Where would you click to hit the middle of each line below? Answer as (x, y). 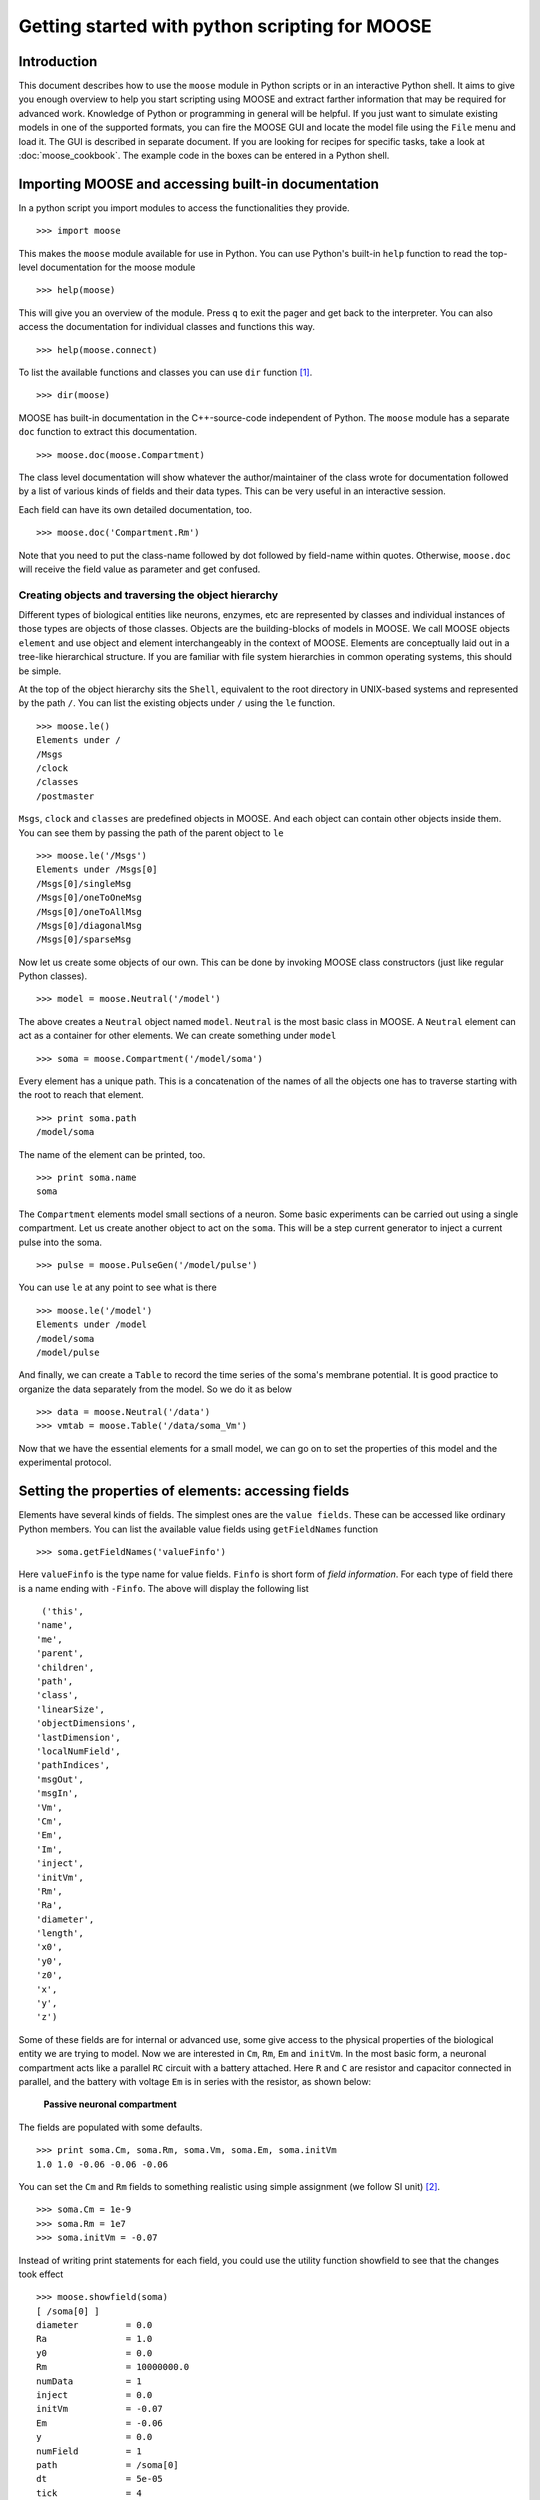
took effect (41, 2274)
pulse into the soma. (60, 1242)
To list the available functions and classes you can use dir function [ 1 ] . (165, 372)
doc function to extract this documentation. (108, 432)
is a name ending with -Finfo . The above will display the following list (163, 1588)
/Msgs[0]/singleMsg (84, 883)
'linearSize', (70, 1709)
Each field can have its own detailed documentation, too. (135, 509)
